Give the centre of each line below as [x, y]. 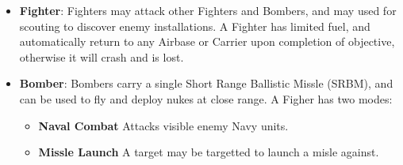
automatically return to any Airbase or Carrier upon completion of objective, [207, 41]
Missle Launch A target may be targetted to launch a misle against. [209, 152]
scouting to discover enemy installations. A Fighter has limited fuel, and [195, 26]
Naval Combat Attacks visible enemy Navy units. [163, 125]
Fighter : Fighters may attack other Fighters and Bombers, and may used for [208, 10]
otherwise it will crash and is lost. [102, 56]
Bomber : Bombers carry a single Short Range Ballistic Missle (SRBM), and [206, 83]
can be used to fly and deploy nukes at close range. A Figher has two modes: [206, 98]
